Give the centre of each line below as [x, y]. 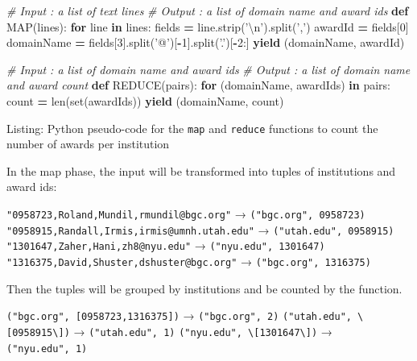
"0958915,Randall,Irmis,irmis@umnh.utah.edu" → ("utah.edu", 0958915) [200, 229]
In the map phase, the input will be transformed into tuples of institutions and [201, 170]
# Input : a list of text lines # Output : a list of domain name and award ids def [208, 10]
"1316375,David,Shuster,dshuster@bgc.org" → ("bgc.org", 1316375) [189, 261]
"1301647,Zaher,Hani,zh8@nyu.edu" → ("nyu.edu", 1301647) [166, 245]
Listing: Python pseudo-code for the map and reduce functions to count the [192, 128]
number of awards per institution [88, 144]
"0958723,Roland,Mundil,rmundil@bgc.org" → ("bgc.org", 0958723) [186, 214]
